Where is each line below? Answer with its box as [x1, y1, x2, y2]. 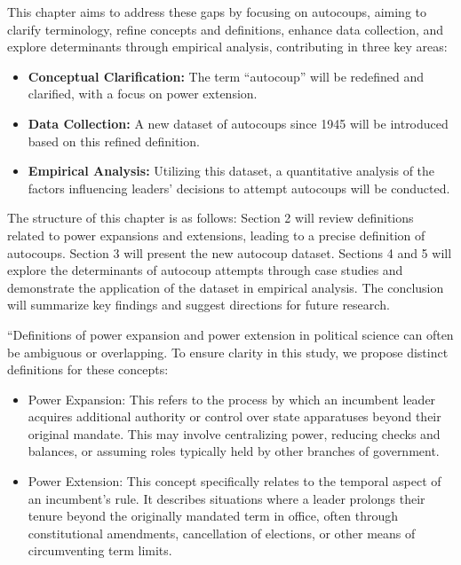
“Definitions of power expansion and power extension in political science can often [7, 325, 454, 343]
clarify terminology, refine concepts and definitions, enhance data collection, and [7, 20, 444, 38]
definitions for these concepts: [7, 360, 169, 379]
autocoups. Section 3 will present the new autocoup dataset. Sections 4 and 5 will [7, 243, 452, 262]
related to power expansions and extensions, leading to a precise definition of [7, 225, 425, 244]
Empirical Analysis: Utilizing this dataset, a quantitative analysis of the [28, 161, 435, 180]
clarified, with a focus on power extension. [28, 84, 258, 103]
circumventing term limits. [28, 541, 172, 560]
